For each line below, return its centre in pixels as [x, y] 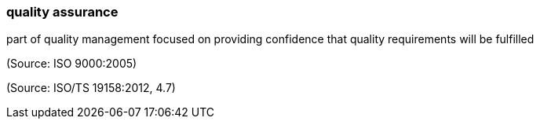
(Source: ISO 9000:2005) [72, 64]
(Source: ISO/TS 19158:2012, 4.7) [91, 88]
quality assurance [62, 12]
